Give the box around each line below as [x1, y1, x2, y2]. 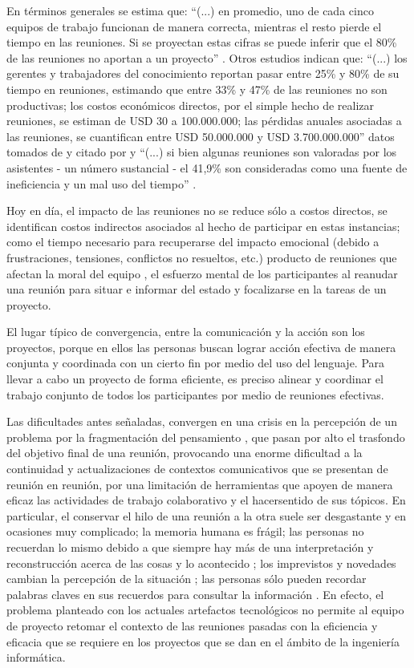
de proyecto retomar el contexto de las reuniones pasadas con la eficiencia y [6, 617, 378, 634]
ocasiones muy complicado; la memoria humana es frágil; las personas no [6, 523, 364, 540]
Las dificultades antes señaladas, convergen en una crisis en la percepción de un [6, 413, 397, 430]
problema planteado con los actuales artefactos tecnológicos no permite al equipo [6, 601, 404, 618]
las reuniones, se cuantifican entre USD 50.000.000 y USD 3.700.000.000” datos [6, 128, 395, 144]
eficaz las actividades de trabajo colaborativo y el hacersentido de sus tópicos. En [6, 492, 406, 508]
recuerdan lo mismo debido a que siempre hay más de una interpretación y [6, 539, 374, 555]
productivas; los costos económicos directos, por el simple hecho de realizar [6, 96, 375, 113]
